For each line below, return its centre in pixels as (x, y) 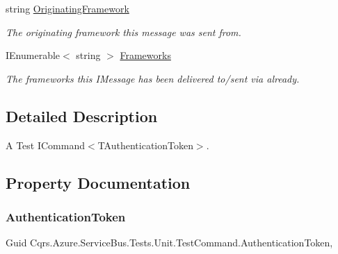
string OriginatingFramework (67, 8)
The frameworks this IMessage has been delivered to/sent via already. (153, 78)
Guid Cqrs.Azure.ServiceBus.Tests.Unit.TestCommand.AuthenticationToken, (169, 243)
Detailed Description (82, 116)
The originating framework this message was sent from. (123, 32)
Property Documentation (98, 182)
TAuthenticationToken (145, 145)
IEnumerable (33, 55)
